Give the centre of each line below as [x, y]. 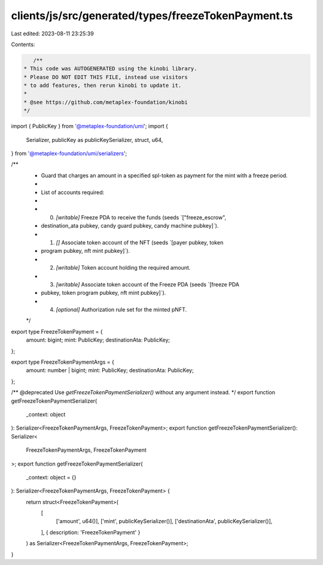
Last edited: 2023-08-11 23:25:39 [52, 34]
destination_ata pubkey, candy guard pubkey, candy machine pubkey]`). [130, 226]
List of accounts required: [73, 192]
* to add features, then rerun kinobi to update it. [103, 86]
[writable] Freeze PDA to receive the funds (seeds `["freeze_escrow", [141, 217]
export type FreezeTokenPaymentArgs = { [63, 362]
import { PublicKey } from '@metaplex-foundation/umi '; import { [90, 126]
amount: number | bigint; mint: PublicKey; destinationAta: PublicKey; [110, 370]
